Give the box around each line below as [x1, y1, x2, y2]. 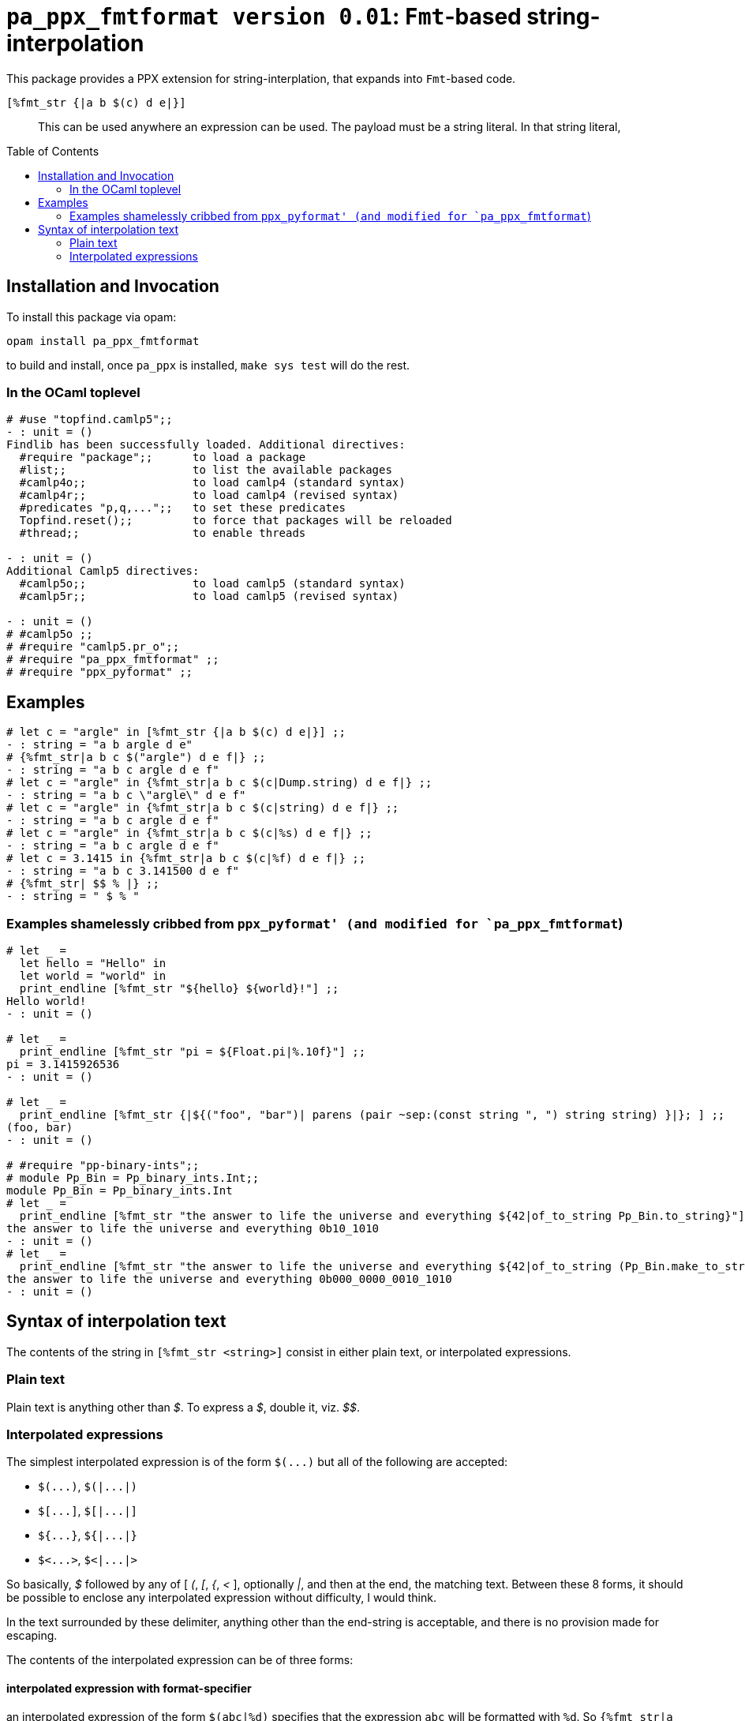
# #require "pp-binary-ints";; [6, 1158, 200, 1172]
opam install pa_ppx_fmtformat [6, 334, 200, 347]
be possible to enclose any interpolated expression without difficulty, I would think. [6, 1591, 436, 1605]
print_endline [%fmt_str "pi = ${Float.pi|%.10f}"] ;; [19, 1044, 366, 1058]
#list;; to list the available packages [19, 463, 392, 477]
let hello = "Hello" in [19, 956, 167, 969]
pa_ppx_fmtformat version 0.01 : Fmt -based [6, 3, 522, 30]
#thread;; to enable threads [19, 527, 306, 540]
